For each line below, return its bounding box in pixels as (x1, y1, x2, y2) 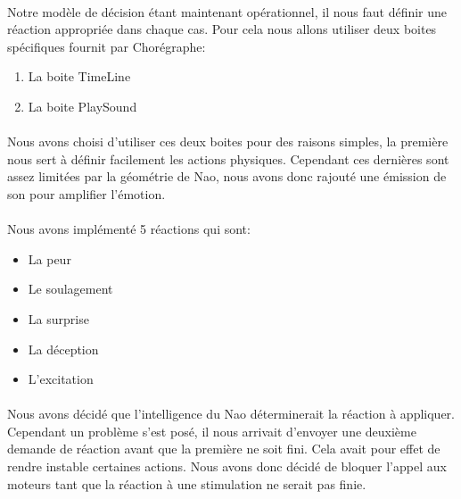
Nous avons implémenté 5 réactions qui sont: (7, 220, 251, 238)
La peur (28, 249, 71, 268)
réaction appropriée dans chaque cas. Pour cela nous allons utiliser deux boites (7, 20, 437, 38)
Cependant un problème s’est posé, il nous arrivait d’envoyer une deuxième (7, 421, 416, 440)
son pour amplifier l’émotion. (7, 184, 166, 203)
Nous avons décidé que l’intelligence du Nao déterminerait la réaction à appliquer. (7, 404, 455, 423)
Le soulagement (28, 279, 113, 298)
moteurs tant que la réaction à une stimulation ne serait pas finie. (7, 474, 366, 493)
